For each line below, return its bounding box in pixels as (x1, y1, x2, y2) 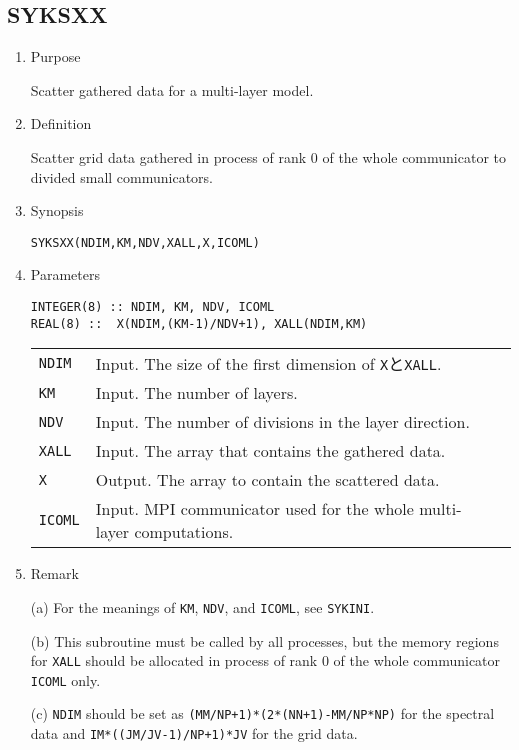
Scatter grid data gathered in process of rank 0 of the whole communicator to (30, 146, 507, 167)
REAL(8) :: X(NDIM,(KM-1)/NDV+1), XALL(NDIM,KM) (30, 316, 368, 331)
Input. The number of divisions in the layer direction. (95, 410, 470, 434)
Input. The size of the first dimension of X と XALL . (95, 352, 442, 376)
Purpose (30, 46, 81, 67)
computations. (134, 520, 234, 544)
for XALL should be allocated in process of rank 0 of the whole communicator (30, 650, 501, 671)
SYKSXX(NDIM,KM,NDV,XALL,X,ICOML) (30, 235, 260, 250)
